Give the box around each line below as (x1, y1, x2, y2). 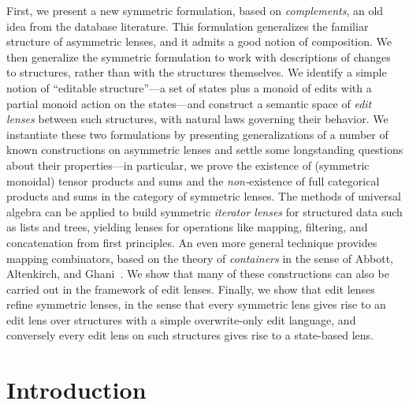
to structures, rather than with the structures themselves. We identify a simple (6, 64, 387, 81)
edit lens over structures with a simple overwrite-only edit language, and (6, 311, 356, 328)
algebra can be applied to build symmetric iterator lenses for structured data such (6, 203, 403, 219)
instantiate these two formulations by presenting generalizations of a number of (6, 126, 389, 142)
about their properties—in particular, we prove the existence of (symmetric (6, 156, 370, 173)
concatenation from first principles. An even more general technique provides (6, 234, 377, 250)
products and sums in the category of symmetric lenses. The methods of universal (6, 188, 401, 204)
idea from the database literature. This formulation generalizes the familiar (6, 17, 369, 34)
